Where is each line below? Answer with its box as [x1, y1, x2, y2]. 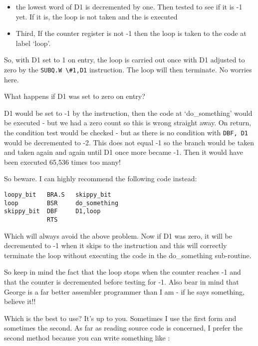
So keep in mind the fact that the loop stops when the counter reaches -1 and [4, 267, 241, 277]
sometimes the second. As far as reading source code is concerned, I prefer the [4, 323, 243, 333]
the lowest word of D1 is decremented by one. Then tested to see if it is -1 [15, 1, 243, 11]
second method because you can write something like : [4, 333, 170, 343]
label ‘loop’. [15, 37, 51, 48]
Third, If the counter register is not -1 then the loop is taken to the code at [15, 28, 247, 38]
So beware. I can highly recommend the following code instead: [4, 173, 197, 184]
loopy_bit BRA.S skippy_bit [4, 191, 111, 199]
